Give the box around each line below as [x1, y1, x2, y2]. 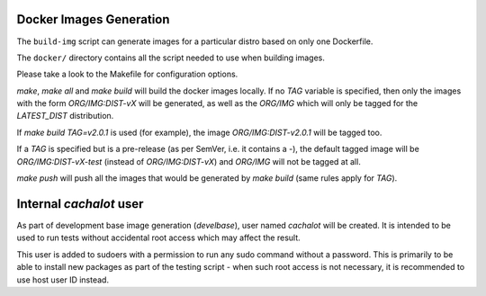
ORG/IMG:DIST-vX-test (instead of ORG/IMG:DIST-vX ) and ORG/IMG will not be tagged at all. [16, 156, 362, 166]
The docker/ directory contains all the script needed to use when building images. [16, 52, 326, 63]
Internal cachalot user [16, 196, 144, 211]
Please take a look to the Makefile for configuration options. [16, 68, 238, 80]
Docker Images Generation [16, 12, 170, 27]
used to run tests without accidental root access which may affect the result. [16, 232, 301, 243]
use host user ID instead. [16, 274, 110, 285]
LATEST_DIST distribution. [16, 111, 114, 121]
